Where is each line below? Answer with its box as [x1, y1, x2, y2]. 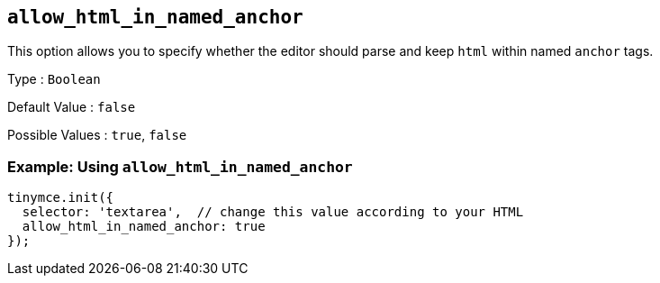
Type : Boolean [7, 71, 101, 87]
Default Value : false [7, 99, 136, 115]
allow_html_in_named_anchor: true [22, 219, 266, 234]
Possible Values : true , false [7, 127, 187, 143]
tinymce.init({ [7, 190, 114, 205]
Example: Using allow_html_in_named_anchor [7, 157, 353, 176]
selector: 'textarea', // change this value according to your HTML [22, 205, 524, 220]
